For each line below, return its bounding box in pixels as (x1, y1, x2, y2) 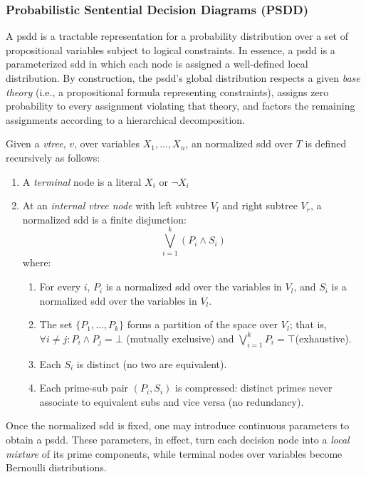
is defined (305, 136, 347, 151)
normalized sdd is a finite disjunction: (22, 211, 187, 226)
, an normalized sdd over (185, 136, 293, 151)
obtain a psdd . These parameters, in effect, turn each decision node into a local (6, 432, 350, 447)
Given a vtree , (6, 136, 66, 151)
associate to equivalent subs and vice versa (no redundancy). (39, 394, 304, 409)
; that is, (289, 317, 327, 332)
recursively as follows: (6, 150, 100, 164)
